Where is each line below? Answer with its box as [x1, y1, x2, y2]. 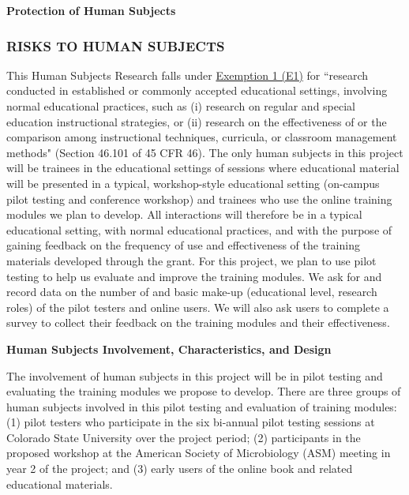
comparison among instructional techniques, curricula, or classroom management [6, 129, 397, 145]
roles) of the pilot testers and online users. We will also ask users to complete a [6, 298, 389, 315]
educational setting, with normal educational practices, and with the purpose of [6, 221, 392, 238]
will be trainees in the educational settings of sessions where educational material [6, 159, 400, 176]
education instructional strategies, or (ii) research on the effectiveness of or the [6, 113, 387, 129]
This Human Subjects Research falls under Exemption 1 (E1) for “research [6, 66, 369, 83]
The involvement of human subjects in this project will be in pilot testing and [6, 367, 383, 384]
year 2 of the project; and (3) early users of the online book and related [6, 460, 353, 477]
